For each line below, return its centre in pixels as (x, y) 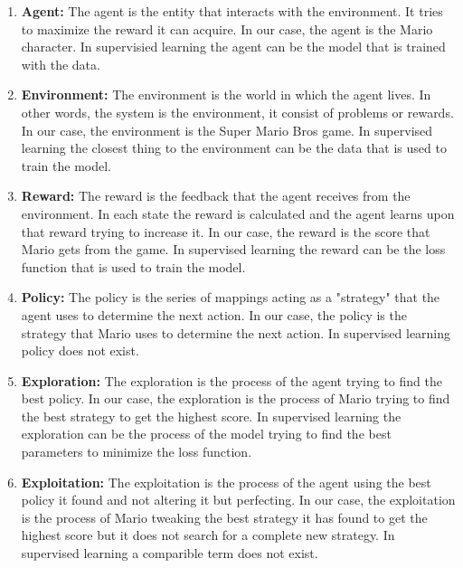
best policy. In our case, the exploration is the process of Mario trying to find (236, 398)
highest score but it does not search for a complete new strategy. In (208, 535)
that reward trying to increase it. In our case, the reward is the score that (226, 231)
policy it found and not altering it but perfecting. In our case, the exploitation (238, 500)
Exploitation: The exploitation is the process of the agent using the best (226, 482)
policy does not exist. (80, 350)
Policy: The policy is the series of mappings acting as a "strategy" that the (231, 297)
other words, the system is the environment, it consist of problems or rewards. (237, 112)
